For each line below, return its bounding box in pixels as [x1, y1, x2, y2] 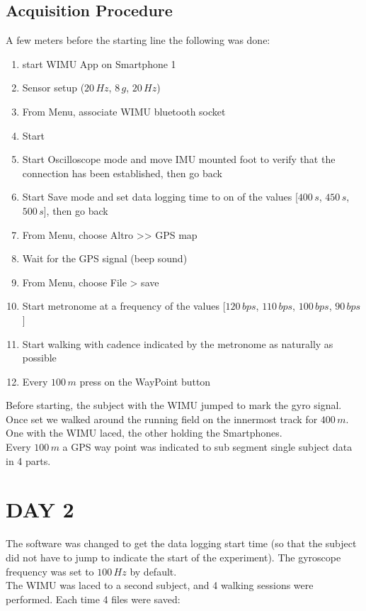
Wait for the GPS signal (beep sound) [22, 251, 188, 266]
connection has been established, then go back [22, 165, 222, 180]
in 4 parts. [6, 453, 51, 468]
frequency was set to [6, 564, 94, 578]
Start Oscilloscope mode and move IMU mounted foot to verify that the [22, 152, 336, 167]
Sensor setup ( [22, 80, 85, 95]
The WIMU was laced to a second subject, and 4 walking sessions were [6, 578, 314, 593]
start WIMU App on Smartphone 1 [22, 56, 176, 71]
